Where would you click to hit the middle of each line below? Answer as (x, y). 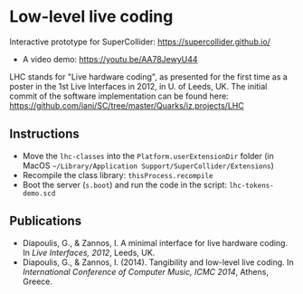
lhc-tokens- (251, 185)
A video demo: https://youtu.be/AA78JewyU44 (110, 59)
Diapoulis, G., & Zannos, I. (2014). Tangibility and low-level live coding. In (158, 262)
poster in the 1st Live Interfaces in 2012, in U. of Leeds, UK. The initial (138, 86)
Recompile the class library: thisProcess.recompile (118, 175)
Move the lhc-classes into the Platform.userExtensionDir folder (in (148, 156)
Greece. (37, 281)
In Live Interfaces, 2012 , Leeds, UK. (89, 252)
